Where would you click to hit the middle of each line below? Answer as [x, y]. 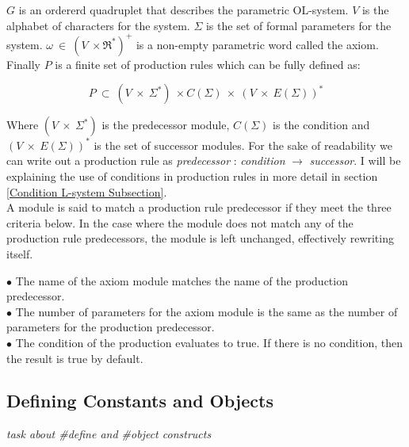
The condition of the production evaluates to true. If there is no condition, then [209, 342]
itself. [20, 253]
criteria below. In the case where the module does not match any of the [180, 222]
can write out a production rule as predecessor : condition [146, 160]
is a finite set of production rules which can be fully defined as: [208, 64]
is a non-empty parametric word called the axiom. [257, 44]
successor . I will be [355, 160]
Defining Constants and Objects [140, 401]
